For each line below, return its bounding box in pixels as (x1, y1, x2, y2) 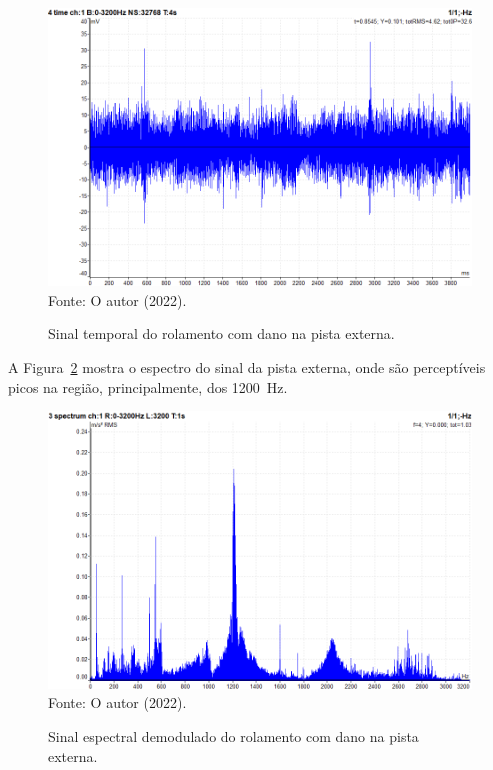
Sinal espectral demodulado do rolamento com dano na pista (48, 726, 419, 746)
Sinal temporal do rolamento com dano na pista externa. (48, 323, 395, 344)
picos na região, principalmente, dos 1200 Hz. (8, 376, 288, 397)
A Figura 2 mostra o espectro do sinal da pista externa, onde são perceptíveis (8, 357, 486, 377)
